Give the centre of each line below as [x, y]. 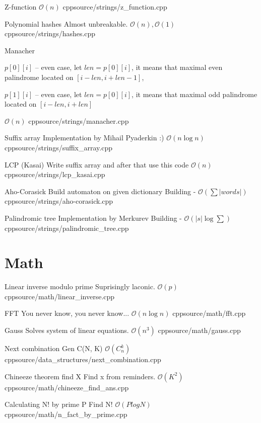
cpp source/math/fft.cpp [209, 313]
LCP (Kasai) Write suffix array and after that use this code [97, 164]
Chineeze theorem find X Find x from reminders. [80, 376]
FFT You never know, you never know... [67, 313]
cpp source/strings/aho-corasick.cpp [59, 201]
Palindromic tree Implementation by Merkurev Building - [93, 218]
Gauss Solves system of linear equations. [67, 330]
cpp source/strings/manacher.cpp [79, 120]
